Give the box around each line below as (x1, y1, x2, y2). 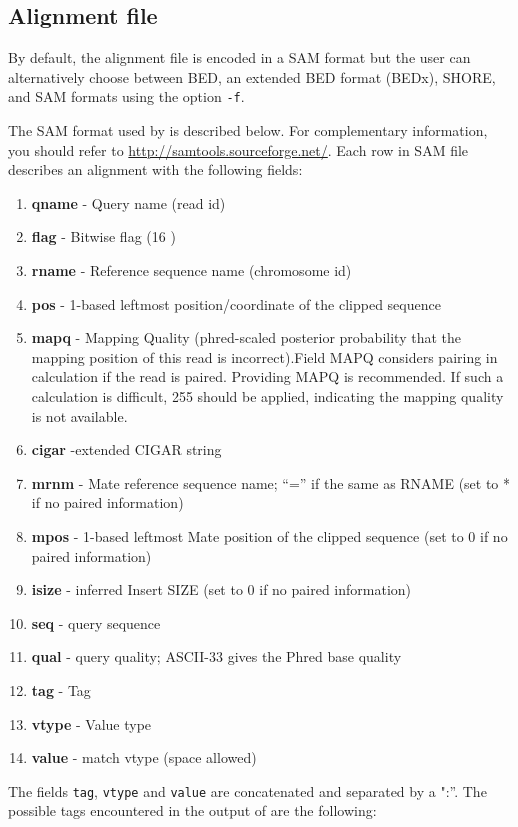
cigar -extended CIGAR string (31, 439, 222, 460)
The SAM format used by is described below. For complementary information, (8, 120, 488, 141)
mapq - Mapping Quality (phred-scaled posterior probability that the (31, 327, 461, 348)
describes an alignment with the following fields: (8, 159, 303, 180)
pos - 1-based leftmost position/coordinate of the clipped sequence (31, 293, 441, 314)
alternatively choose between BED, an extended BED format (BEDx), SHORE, (8, 66, 496, 87)
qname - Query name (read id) (31, 192, 226, 213)
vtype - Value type (31, 713, 152, 734)
